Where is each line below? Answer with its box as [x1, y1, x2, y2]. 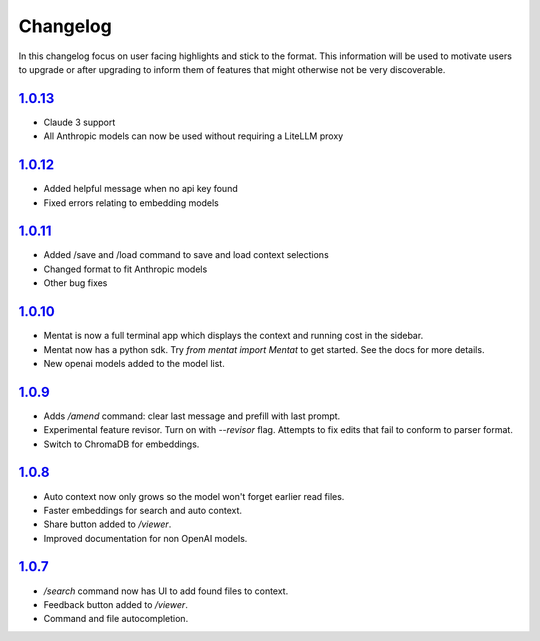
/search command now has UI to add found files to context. [43, 585, 289, 597]
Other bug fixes [43, 277, 108, 289]
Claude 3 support [43, 116, 116, 128]
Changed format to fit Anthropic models [43, 263, 208, 275]
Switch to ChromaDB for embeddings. [43, 438, 200, 450]
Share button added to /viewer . [43, 518, 172, 530]
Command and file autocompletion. [43, 613, 189, 625]
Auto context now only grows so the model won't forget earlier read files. [43, 490, 345, 502]
